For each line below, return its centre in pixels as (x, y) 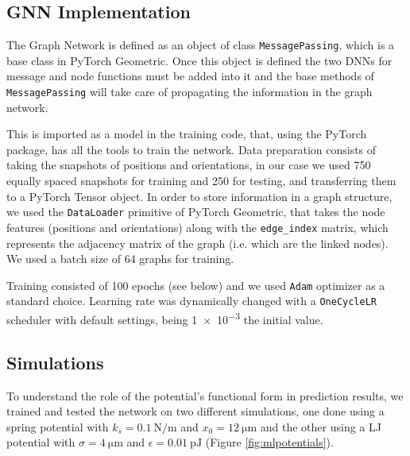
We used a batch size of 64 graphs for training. (120, 259)
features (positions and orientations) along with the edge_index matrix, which (197, 227)
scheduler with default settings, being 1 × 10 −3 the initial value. (165, 318)
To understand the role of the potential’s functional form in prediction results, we (205, 395)
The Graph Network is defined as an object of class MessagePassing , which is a (201, 45)
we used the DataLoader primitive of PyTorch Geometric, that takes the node (196, 212)
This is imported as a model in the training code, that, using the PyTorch (187, 134)
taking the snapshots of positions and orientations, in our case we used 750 (189, 165)
